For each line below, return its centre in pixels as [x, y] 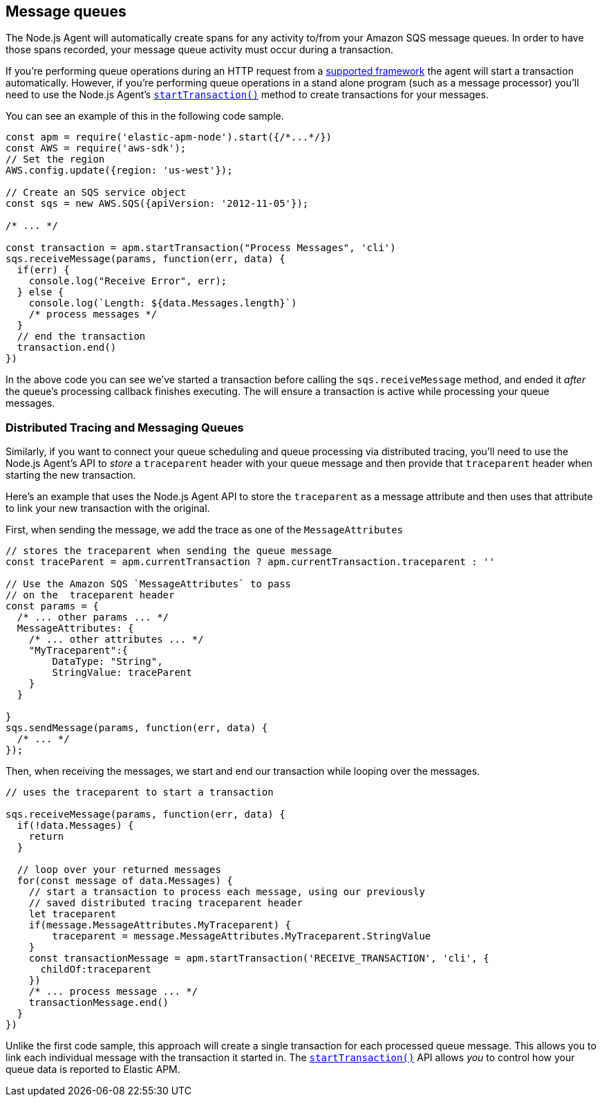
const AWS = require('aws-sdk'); [96, 148]
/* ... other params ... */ [93, 617]
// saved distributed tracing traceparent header [166, 903]
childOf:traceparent [96, 970]
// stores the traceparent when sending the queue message [169, 551]
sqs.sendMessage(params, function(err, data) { [137, 728]
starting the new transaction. [71, 475]
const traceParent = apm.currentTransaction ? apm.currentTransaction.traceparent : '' [251, 562]
